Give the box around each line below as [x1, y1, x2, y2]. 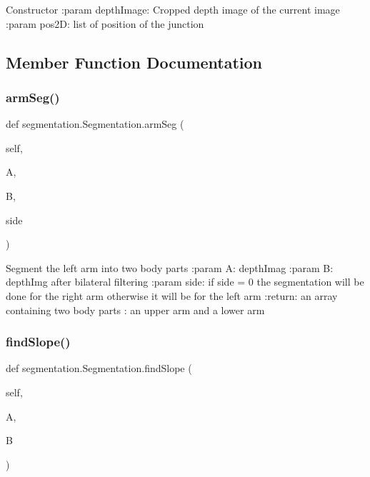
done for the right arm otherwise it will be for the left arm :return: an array [6, 288, 338, 303]
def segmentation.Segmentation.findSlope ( [6, 361, 192, 376]
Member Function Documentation [6, 51, 263, 73]
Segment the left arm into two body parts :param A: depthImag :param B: [6, 260, 334, 275]
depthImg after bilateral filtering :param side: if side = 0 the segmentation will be [6, 274, 364, 289]
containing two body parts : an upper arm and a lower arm [6, 302, 265, 317]
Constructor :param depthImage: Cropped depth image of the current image [6, 2, 340, 16]
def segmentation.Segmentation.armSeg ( [6, 116, 184, 131]
